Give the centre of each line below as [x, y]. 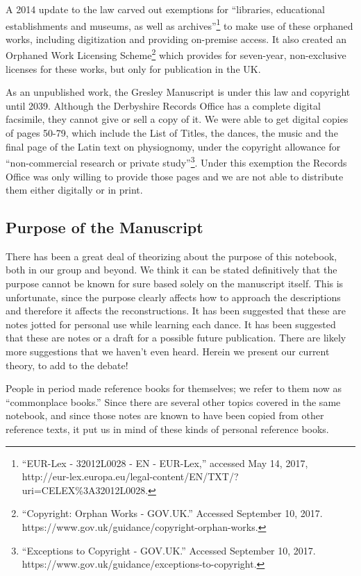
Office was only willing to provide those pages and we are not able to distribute [175, 176]
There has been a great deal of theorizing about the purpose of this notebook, [171, 256]
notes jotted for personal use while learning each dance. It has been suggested [171, 324]
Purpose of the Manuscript [104, 227]
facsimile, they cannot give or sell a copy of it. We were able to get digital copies [177, 119]
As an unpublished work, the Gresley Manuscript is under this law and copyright [178, 92]
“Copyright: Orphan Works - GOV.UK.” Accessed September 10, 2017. [172, 513]
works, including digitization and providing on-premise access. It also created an [176, 39]
